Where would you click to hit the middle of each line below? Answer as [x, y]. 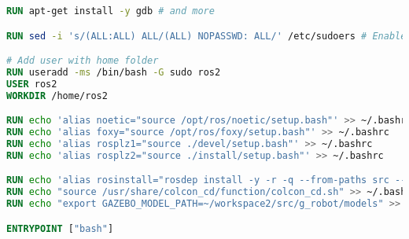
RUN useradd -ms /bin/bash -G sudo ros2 [114, 72]
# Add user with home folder [83, 61]
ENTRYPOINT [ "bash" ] [60, 228]
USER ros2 [32, 84]
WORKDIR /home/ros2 [57, 96]
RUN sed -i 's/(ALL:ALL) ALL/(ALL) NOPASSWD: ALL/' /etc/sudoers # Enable [206, 36]
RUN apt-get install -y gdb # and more [111, 11]
